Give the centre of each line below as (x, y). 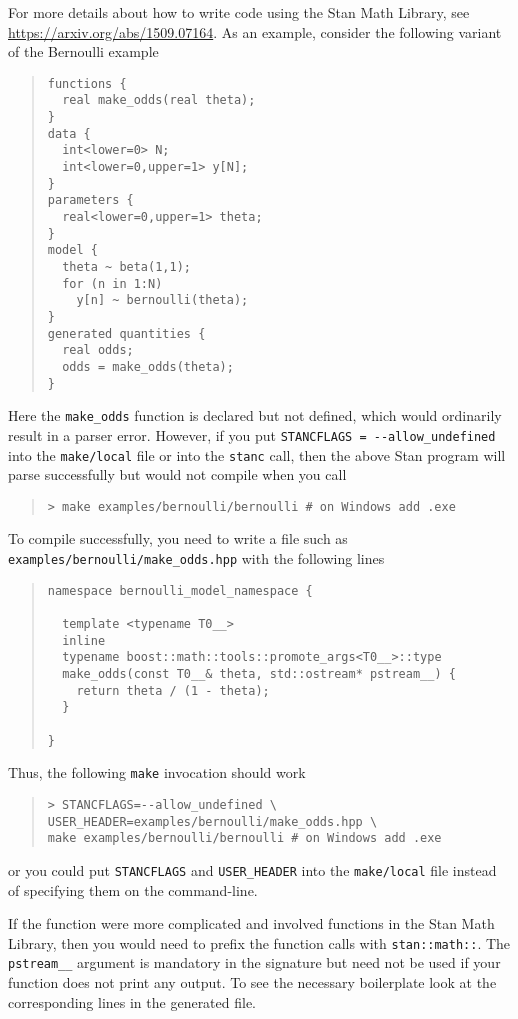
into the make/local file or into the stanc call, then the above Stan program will (257, 454)
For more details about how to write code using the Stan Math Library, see (239, 12)
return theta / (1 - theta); (173, 690)
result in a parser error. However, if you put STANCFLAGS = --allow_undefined (252, 434)
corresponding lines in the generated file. (132, 1001)
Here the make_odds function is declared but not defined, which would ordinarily (255, 415)
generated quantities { (126, 333)
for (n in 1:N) (112, 283)
